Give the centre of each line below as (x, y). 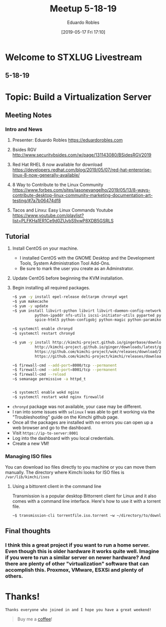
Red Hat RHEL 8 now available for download (57, 165)
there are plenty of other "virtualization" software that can (77, 564)
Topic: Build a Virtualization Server (78, 97)
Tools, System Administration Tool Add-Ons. (65, 263)
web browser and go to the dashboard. (52, 427)
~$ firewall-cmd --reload (39, 375)
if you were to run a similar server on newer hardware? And (78, 557)
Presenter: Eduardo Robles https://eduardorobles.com (67, 140)
